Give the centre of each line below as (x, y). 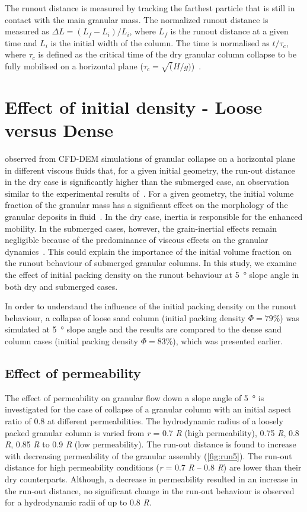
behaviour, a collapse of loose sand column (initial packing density (125, 317)
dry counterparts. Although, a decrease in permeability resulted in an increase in (151, 479)
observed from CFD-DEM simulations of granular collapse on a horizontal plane (150, 159)
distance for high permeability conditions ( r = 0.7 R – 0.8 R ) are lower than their (153, 467)
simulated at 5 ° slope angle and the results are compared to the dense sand (143, 329)
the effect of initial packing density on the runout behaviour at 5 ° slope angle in (152, 274)
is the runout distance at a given (229, 31)
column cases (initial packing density (72, 340)
